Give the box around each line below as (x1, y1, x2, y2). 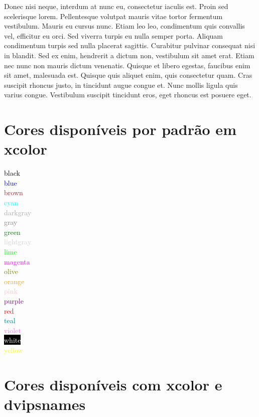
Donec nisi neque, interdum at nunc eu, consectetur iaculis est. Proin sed (4, 1, 228, 11)
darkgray (4, 207, 32, 217)
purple (4, 295, 24, 306)
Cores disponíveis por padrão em (4, 119, 236, 140)
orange (4, 275, 25, 286)
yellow (4, 344, 23, 355)
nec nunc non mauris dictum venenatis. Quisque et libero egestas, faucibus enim (4, 60, 250, 70)
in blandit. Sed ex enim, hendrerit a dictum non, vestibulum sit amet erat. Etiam (4, 50, 254, 60)
